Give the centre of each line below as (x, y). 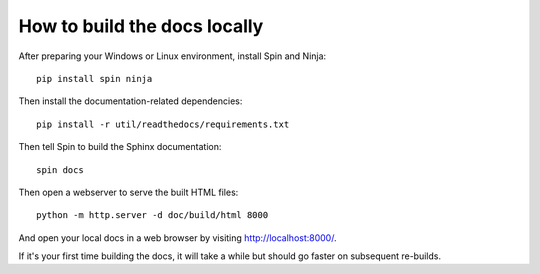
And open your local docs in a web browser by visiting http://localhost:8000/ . (177, 237)
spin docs (60, 169)
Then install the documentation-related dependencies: (130, 101)
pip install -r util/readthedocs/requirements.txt (163, 124)
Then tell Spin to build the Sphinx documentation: (120, 147)
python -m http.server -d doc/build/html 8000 (152, 215)
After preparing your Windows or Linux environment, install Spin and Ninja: (172, 56)
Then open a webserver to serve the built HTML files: (128, 192)
